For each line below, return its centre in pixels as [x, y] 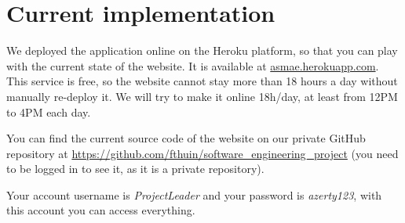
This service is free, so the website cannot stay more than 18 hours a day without [202, 81]
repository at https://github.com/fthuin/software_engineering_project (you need [202, 153]
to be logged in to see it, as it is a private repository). [135, 169]
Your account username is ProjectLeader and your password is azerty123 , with [194, 194]
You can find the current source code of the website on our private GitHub [186, 138]
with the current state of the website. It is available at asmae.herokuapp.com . [193, 65]
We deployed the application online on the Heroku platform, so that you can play [202, 50]
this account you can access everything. [101, 210]
